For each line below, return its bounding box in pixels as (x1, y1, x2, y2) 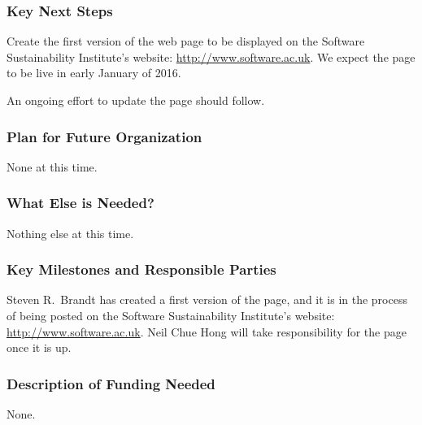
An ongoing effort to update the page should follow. (7, 92, 265, 108)
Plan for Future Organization (7, 126, 202, 146)
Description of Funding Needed (7, 373, 215, 393)
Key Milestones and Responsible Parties (7, 259, 276, 280)
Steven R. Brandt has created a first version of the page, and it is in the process (7, 291, 407, 308)
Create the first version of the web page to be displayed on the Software (7, 33, 365, 50)
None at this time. (7, 158, 98, 175)
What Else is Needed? (7, 193, 154, 213)
